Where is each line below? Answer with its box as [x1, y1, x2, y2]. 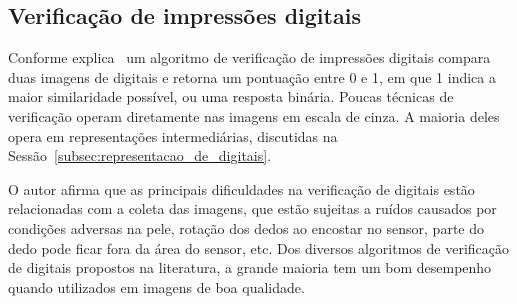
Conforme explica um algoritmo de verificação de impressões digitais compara [8, 47, 491, 68]
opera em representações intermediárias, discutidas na [8, 125, 338, 146]
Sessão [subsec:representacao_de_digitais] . [8, 145, 272, 166]
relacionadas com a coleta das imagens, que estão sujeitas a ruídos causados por [8, 198, 497, 219]
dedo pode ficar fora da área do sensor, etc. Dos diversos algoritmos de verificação [8, 237, 510, 258]
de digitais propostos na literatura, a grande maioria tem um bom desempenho [8, 257, 492, 278]
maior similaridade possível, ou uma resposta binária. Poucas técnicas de [8, 86, 454, 107]
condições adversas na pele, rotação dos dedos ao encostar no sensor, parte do [8, 217, 484, 238]
